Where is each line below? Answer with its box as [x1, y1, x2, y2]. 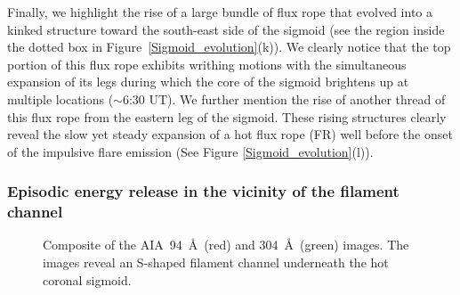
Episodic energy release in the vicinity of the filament [7, 180, 399, 202]
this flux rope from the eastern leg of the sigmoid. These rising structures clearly [7, 107, 447, 126]
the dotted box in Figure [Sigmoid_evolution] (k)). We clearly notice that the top [7, 37, 451, 56]
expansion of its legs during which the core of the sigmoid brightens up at [7, 72, 409, 91]
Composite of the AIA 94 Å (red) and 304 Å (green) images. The [43, 235, 409, 254]
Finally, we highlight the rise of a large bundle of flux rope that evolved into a [7, 3, 432, 20]
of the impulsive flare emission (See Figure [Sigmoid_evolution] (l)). [7, 142, 374, 160]
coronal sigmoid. [43, 270, 132, 289]
